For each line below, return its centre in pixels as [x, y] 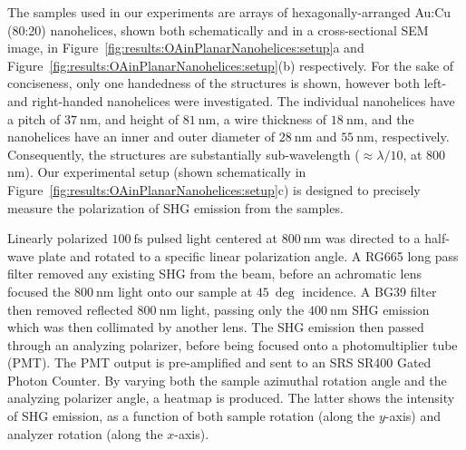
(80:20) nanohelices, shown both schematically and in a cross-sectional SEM [218, 29]
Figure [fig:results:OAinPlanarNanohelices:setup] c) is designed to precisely [214, 189]
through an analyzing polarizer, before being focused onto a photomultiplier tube [233, 344]
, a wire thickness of [272, 118]
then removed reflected [70, 309]
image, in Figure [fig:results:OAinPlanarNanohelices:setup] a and [186, 48]
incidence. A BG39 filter [369, 291]
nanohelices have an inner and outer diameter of [141, 137]
